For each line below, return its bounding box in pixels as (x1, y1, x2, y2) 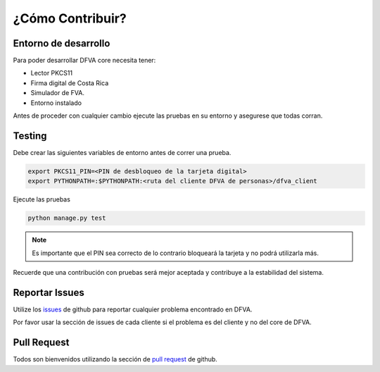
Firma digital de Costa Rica (30, 78, 109, 87)
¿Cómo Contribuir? (13, 11, 127, 26)
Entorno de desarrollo (13, 37, 110, 49)
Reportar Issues (13, 286, 84, 299)
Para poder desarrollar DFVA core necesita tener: (13, 56, 156, 65)
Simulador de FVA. (30, 89, 84, 97)
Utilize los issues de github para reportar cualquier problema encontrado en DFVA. (13, 305, 253, 314)
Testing (13, 130, 47, 142)
